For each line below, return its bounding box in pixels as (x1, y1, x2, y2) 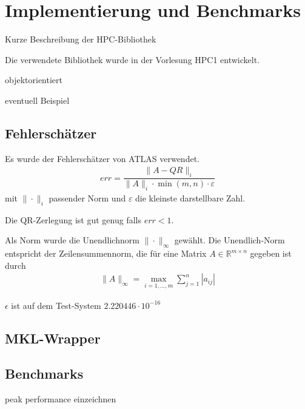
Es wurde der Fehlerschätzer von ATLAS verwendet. (5, 152, 199, 164)
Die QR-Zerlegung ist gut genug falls (5, 213, 141, 226)
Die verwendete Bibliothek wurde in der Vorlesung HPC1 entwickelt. (5, 53, 260, 66)
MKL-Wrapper (5, 328, 101, 347)
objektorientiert (5, 73, 62, 86)
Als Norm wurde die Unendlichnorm (5, 234, 139, 246)
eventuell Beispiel (5, 93, 70, 106)
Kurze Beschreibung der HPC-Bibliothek (5, 33, 156, 46)
